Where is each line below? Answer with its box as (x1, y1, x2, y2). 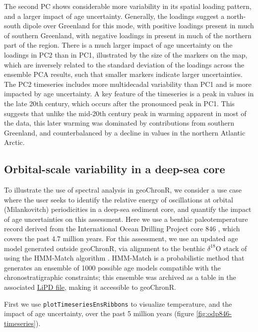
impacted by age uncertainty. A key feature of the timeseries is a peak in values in (4, 88, 254, 99)
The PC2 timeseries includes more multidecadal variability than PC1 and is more (4, 78, 252, 89)
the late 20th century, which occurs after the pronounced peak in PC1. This (4, 98, 235, 108)
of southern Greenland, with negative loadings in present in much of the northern (4, 30, 252, 40)
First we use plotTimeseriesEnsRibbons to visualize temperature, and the (4, 298, 232, 309)
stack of (223, 243, 247, 253)
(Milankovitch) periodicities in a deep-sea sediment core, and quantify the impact (4, 204, 252, 214)
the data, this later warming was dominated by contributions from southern (4, 118, 235, 128)
